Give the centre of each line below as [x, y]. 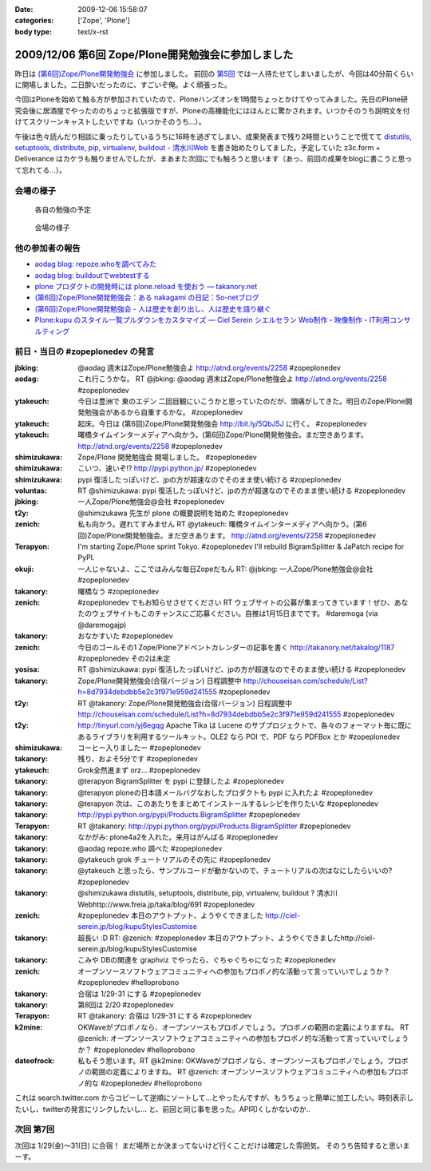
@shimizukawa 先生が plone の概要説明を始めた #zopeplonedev [183, 513]
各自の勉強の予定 [63, 209]
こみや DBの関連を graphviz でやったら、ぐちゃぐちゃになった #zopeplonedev [207, 960]
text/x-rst [93, 31]
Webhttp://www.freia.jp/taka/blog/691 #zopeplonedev [166, 904]
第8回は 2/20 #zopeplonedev [126, 1005]
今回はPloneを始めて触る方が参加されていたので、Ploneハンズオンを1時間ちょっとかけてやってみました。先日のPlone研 [212, 99]
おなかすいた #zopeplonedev [125, 636]
